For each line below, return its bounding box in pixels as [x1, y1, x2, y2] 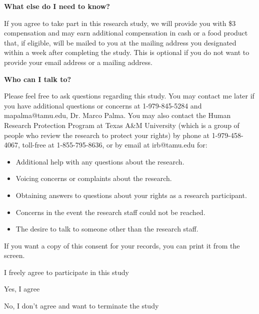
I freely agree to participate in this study [4, 266, 129, 277]
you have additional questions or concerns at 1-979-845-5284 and [4, 100, 202, 110]
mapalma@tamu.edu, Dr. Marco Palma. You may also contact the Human [4, 110, 231, 120]
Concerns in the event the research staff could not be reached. [15, 206, 205, 217]
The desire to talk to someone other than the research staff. [15, 223, 198, 234]
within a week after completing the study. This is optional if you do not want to [4, 47, 249, 57]
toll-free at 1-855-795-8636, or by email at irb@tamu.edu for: [22, 139, 207, 150]
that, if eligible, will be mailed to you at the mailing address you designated [4, 37, 236, 47]
